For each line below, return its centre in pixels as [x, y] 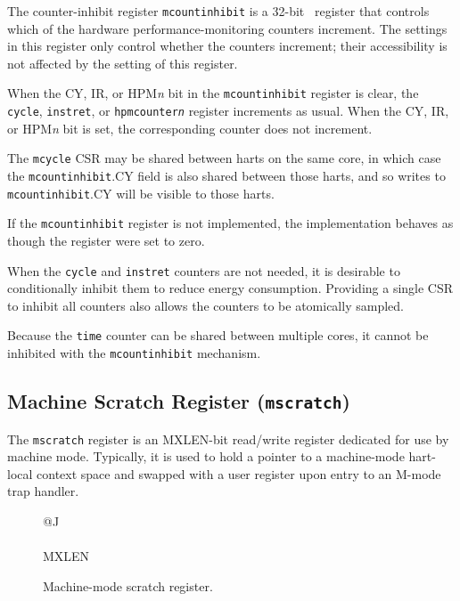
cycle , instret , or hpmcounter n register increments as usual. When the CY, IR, [228, 111]
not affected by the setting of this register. [123, 63]
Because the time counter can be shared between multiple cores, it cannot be [218, 335]
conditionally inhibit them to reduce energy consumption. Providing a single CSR [230, 288]
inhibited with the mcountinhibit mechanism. [134, 353]
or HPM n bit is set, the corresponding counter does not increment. [190, 128]
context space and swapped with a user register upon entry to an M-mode [239, 473]
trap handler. [43, 491]
